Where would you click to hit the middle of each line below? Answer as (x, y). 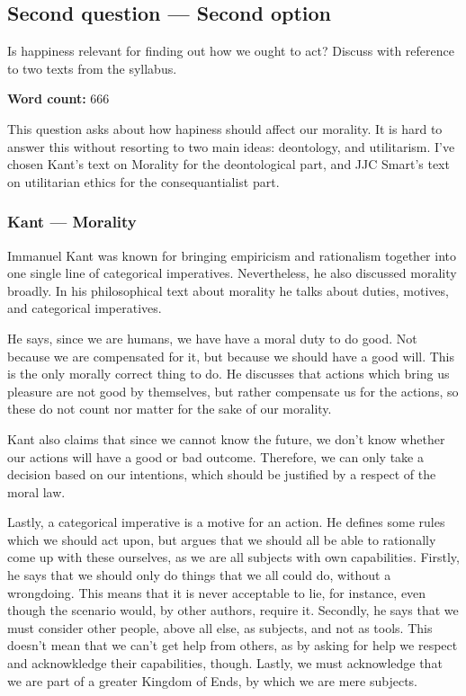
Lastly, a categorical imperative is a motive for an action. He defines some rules (226, 522)
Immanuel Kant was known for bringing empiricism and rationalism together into (232, 255)
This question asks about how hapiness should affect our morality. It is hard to (225, 128)
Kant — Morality (72, 222)
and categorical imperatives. (85, 308)
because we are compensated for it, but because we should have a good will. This (231, 356)
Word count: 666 (58, 98)
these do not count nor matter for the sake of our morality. (170, 409)
